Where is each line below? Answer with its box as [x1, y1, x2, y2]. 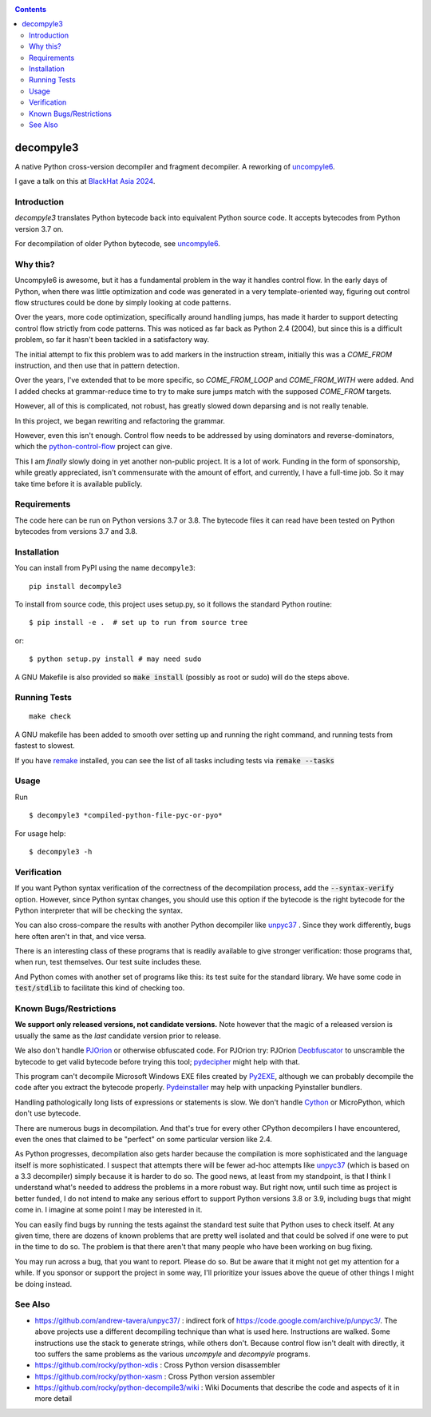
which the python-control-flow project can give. [14, 442, 173, 452]
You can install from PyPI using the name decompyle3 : [14, 563, 196, 573]
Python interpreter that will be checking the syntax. [14, 906, 184, 915]
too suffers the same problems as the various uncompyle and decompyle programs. [34, 1349, 310, 1359]
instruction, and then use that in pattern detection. [14, 360, 180, 370]
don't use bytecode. [14, 1109, 81, 1118]
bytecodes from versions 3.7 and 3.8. [14, 527, 138, 536]
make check [29, 712, 72, 721]
